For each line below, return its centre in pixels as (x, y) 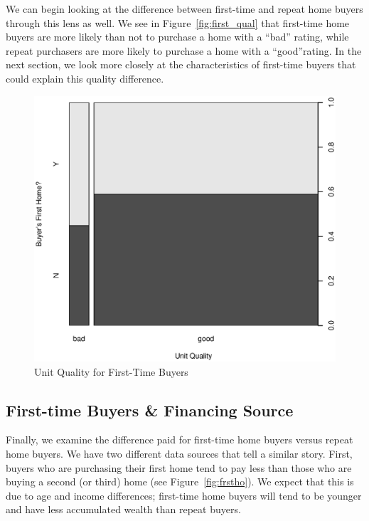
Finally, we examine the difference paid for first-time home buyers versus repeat (180, 440)
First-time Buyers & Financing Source (150, 410)
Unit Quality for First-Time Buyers (111, 371)
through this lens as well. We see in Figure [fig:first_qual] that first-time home (178, 22)
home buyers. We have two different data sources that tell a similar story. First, (179, 454)
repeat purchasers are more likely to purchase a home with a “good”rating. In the (184, 50)
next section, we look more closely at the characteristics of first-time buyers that (181, 64)
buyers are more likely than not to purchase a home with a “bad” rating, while (177, 37)
